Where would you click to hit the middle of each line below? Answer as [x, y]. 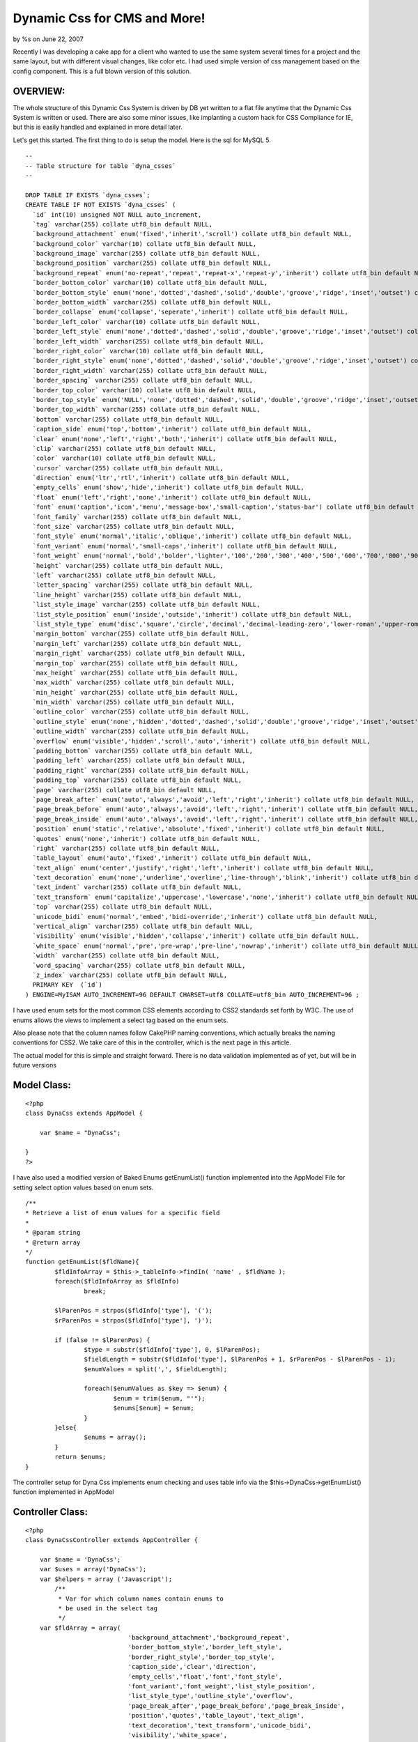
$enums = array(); [115, 1437]
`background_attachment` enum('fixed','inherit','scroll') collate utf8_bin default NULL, [192, 234]
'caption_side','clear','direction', [192, 1667]
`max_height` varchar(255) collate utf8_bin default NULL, [135, 673]
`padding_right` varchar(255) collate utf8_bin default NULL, [141, 770]
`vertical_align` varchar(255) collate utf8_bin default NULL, [143, 926]
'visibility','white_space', [178, 1735]
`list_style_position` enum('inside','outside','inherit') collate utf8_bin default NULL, [192, 614]
